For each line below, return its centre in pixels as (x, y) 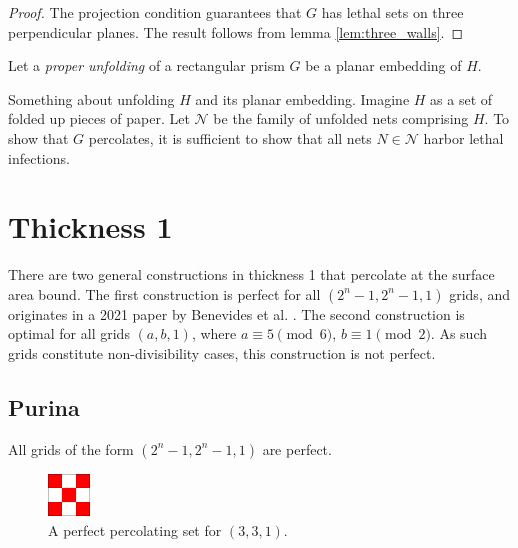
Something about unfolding (91, 98)
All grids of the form (71, 448)
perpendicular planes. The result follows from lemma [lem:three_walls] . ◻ (236, 31)
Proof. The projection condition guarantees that (155, 12)
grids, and (480, 293)
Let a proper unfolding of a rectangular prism (146, 65)
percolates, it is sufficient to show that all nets (230, 137)
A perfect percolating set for (135, 529)
